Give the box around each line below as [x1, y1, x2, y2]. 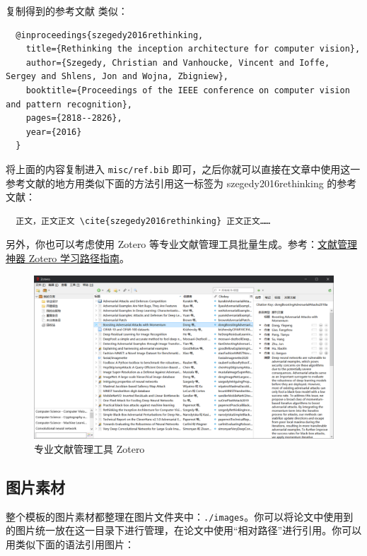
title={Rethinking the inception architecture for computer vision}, [25, 44, 361, 54]
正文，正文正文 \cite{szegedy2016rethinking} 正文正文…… [16, 215, 271, 226]
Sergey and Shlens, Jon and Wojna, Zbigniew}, [6, 71, 228, 82]
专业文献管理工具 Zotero [34, 442, 145, 456]
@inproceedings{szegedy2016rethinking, [16, 30, 204, 40]
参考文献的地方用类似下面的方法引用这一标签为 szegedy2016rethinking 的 [6, 175, 337, 190]
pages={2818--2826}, [25, 113, 122, 124]
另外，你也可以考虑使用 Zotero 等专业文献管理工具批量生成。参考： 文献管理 [6, 237, 358, 252]
